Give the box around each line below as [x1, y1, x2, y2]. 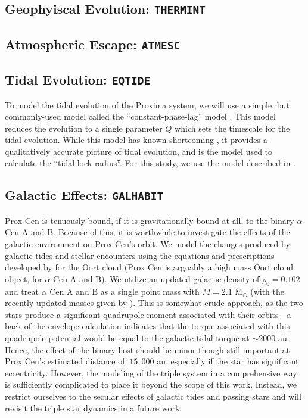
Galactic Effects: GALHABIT [5, 186, 164, 204]
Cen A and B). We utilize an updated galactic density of [52, 272, 260, 285]
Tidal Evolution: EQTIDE [5, 70, 151, 89]
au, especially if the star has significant [157, 355, 299, 367]
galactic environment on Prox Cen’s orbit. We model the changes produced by [5, 238, 290, 250]
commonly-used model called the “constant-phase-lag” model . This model [5, 110, 276, 123]
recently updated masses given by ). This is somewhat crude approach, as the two [5, 297, 303, 309]
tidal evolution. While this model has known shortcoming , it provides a [5, 133, 267, 146]
